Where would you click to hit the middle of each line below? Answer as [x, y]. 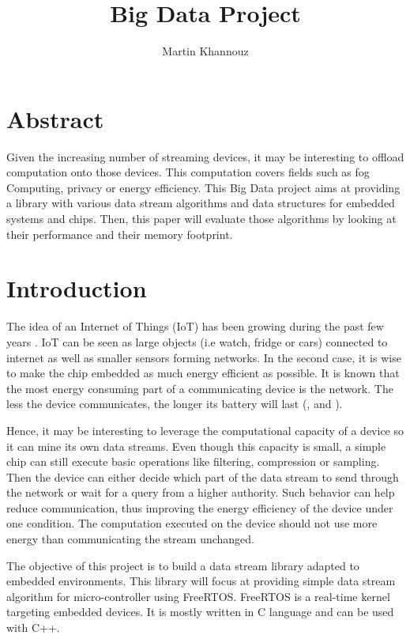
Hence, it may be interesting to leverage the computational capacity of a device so [205, 430]
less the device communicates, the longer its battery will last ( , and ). [175, 404]
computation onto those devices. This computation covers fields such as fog [188, 172]
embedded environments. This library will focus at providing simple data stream [201, 581]
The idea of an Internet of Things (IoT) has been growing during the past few [195, 326]
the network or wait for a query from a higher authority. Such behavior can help [201, 492]
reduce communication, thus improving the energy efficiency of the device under [200, 507]
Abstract [55, 118]
